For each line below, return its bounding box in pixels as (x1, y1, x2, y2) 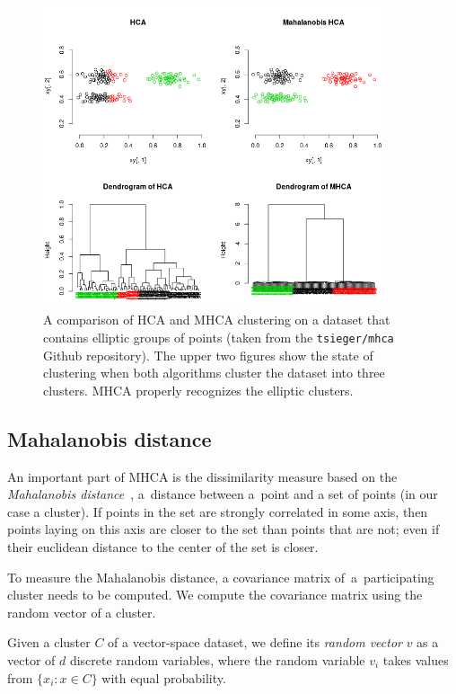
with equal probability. (101, 668, 226, 687)
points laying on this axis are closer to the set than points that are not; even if (7, 520, 440, 538)
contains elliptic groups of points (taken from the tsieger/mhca (43, 327, 394, 346)
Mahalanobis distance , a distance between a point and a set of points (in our (7, 485, 438, 503)
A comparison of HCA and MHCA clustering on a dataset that (43, 310, 390, 329)
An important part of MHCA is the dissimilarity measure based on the (7, 467, 398, 485)
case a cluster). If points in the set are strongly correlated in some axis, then (7, 502, 428, 520)
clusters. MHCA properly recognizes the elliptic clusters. (43, 380, 354, 399)
